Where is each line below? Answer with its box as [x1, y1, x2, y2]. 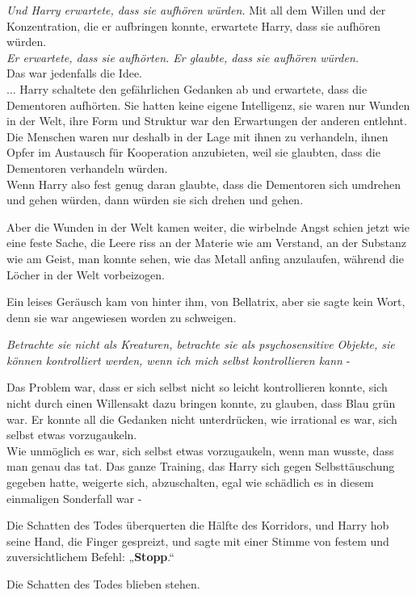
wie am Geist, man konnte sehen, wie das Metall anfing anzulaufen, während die [6, 249, 404, 266]
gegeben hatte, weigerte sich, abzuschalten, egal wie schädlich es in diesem [6, 474, 374, 491]
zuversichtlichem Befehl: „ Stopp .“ [6, 548, 174, 565]
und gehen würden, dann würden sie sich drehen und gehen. [6, 191, 304, 208]
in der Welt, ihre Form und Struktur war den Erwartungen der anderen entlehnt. [6, 112, 407, 129]
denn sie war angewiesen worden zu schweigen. [6, 308, 237, 325]
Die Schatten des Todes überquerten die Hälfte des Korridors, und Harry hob [6, 517, 389, 534]
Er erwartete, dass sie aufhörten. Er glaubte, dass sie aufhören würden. [6, 48, 359, 65]
